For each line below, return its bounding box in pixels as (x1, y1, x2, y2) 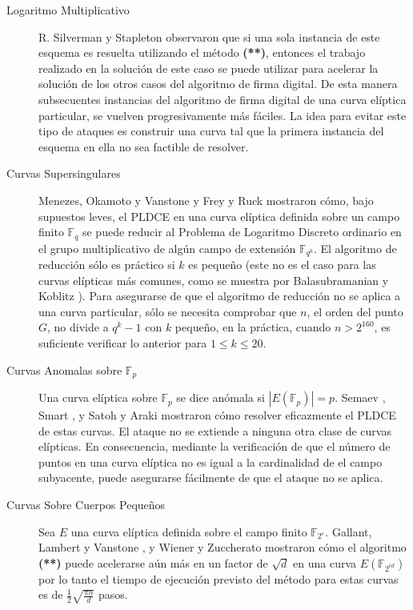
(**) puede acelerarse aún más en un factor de (38, 554, 268, 571)
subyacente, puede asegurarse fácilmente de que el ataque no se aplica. (38, 469, 383, 486)
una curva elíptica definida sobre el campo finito (70, 523, 307, 540)
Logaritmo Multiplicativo (6, 2, 130, 18)
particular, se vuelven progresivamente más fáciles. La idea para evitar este (38, 106, 407, 123)
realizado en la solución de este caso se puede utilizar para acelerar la (38, 59, 379, 76)
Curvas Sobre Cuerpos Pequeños (6, 496, 166, 513)
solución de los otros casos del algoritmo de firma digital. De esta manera (38, 75, 398, 92)
